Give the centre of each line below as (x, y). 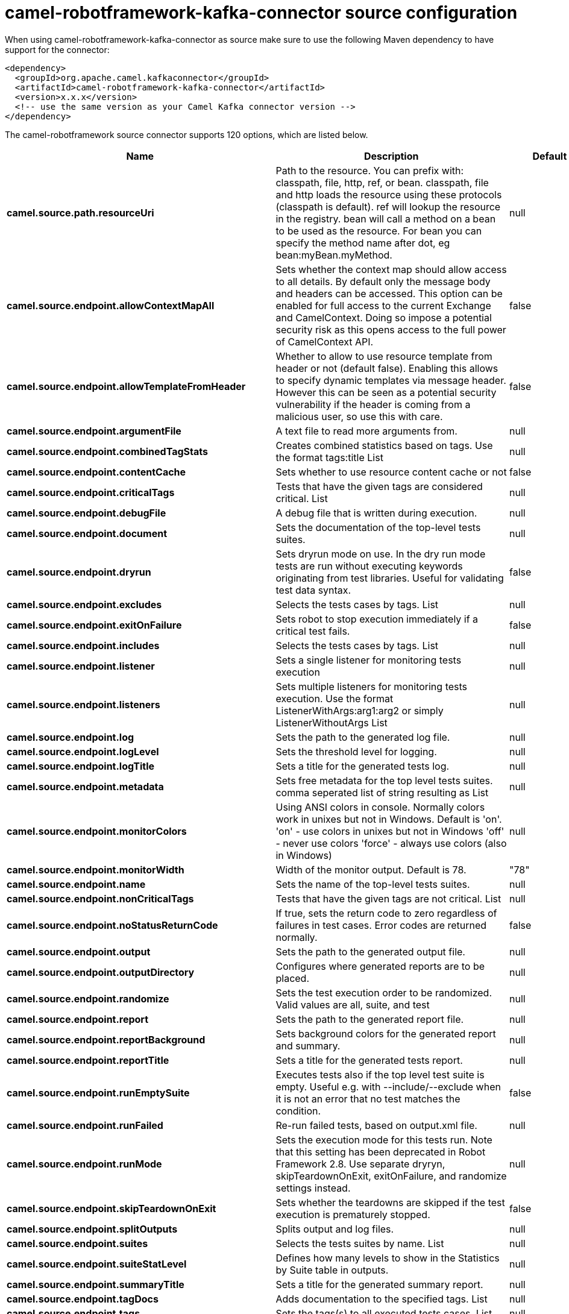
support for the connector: (57, 49)
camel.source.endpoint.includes (83, 645)
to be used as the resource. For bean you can (379, 231)
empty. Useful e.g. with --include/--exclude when (388, 1086)
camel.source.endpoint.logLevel (83, 751)
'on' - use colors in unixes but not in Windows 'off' (390, 831)
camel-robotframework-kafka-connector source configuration (261, 13)
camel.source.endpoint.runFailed (85, 1125)
